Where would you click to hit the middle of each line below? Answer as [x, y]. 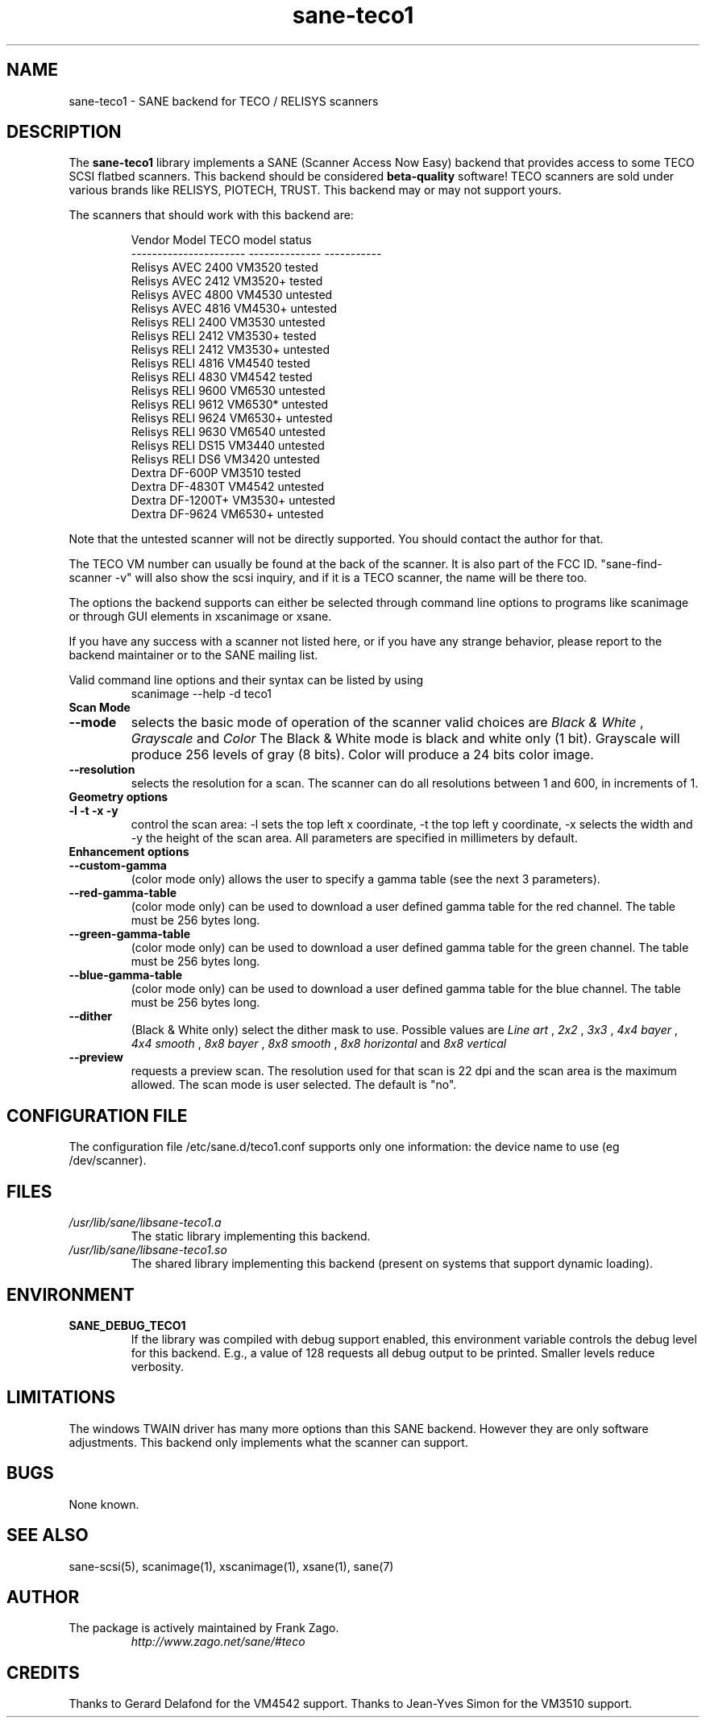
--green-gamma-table [130, 934]
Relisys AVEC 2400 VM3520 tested [224, 268]
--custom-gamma [118, 866]
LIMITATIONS [61, 1398]
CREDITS [43, 1672]
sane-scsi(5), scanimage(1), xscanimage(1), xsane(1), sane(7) [231, 1566]
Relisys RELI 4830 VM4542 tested [222, 377]
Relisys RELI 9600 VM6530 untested [228, 391]
